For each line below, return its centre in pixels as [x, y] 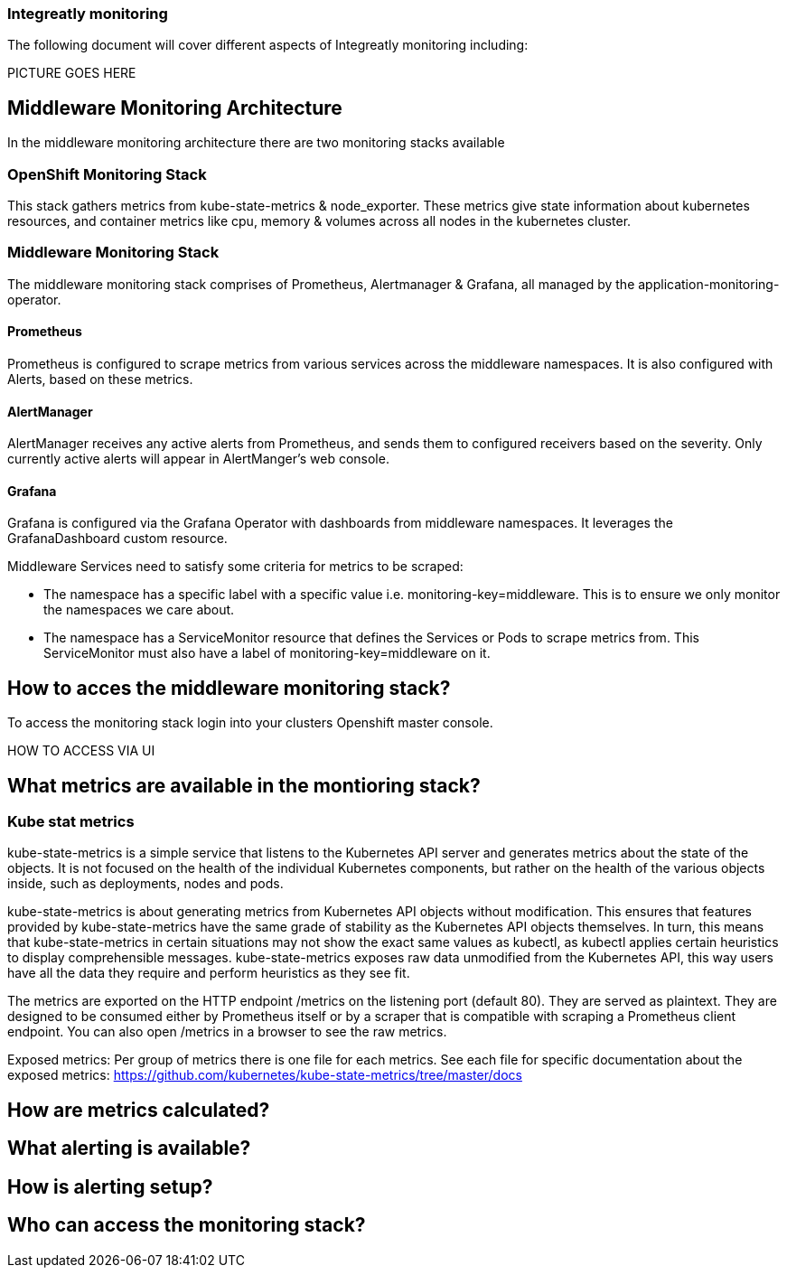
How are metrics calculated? [139, 1110]
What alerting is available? [129, 1148]
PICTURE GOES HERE [72, 73]
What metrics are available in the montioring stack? [244, 785]
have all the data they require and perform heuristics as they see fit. [209, 973]
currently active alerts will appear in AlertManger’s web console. [198, 459]
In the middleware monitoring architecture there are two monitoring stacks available [256, 143]
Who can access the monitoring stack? [187, 1225]
